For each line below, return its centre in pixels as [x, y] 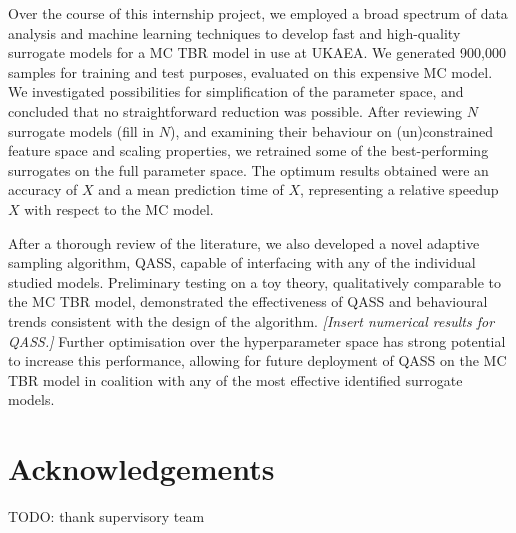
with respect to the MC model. [119, 208]
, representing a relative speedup [399, 189]
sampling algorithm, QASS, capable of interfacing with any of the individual [242, 262]
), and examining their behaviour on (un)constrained [332, 130]
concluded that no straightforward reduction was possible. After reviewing [235, 110]
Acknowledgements [141, 468]
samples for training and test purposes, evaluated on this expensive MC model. [250, 71]
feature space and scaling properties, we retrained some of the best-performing [248, 150]
